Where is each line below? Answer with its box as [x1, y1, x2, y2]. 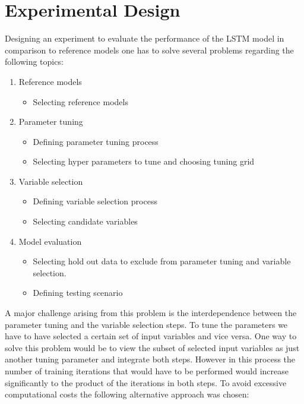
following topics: [5, 55, 64, 68]
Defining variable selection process [33, 195, 157, 207]
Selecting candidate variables [33, 215, 138, 228]
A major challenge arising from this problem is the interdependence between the [5, 307, 297, 319]
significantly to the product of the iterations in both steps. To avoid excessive [5, 376, 287, 389]
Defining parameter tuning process [33, 135, 159, 147]
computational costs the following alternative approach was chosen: [5, 388, 249, 400]
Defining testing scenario [33, 286, 123, 299]
